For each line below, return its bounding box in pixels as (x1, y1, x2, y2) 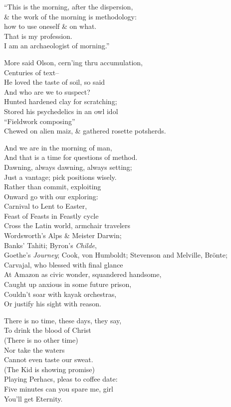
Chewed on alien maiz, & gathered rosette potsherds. (4, 126, 166, 136)
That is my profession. (4, 30, 72, 41)
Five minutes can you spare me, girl (4, 383, 113, 394)
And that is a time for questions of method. (4, 152, 138, 162)
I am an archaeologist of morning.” (4, 40, 110, 51)
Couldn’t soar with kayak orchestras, (4, 288, 117, 299)
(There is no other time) (4, 335, 78, 345)
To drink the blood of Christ (4, 325, 91, 335)
